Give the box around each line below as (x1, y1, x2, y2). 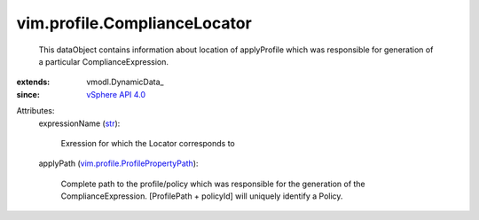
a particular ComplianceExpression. (38, 56, 169, 67)
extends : (16, 76, 51, 88)
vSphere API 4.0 (86, 89, 146, 99)
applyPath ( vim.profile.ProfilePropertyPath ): (38, 158, 199, 169)
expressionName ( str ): (38, 118, 121, 129)
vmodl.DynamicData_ (86, 76, 164, 88)
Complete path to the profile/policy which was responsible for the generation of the (60, 178, 365, 189)
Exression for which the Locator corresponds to (60, 137, 235, 148)
